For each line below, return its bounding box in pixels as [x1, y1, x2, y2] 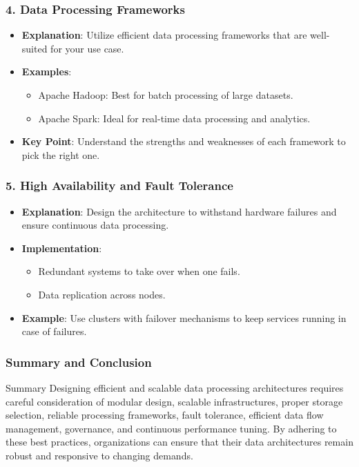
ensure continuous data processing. [21, 218, 169, 232]
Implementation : [21, 240, 102, 255]
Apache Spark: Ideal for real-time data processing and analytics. [38, 111, 311, 125]
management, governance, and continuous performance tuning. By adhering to [6, 421, 337, 435]
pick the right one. [21, 147, 100, 162]
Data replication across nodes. [38, 287, 166, 301]
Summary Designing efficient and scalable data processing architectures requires [6, 380, 344, 394]
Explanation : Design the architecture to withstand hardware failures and [21, 204, 337, 218]
